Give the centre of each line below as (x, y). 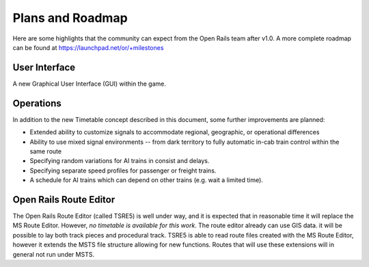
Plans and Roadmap (70, 18)
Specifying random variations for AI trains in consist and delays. (120, 161)
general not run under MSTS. (54, 254)
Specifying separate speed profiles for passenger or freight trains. (123, 170)
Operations (37, 103)
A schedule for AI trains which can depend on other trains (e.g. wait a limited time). (146, 180)
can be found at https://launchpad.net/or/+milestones (88, 47)
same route (45, 151)
